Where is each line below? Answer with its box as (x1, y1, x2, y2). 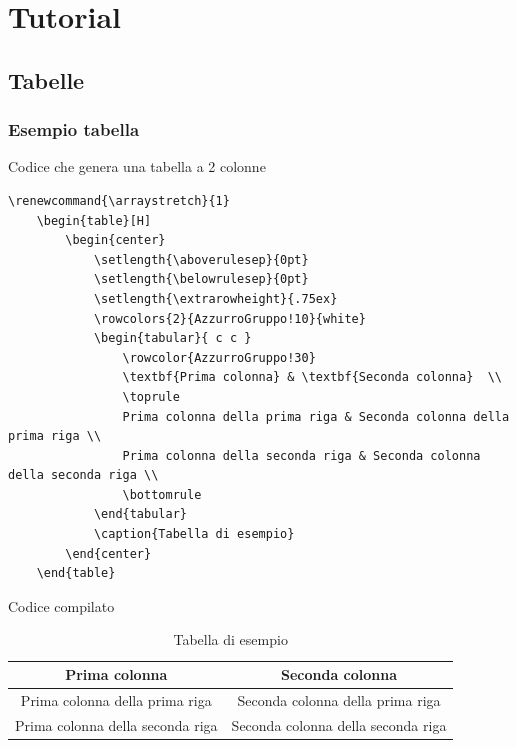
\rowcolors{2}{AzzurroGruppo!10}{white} (93, 311, 366, 326)
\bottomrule (122, 487, 202, 502)
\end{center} (65, 546, 152, 561)
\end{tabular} (93, 507, 187, 522)
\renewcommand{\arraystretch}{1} (8, 193, 230, 208)
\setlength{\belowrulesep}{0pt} (93, 272, 309, 287)
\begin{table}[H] (36, 213, 152, 228)
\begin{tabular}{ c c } (93, 331, 252, 346)
